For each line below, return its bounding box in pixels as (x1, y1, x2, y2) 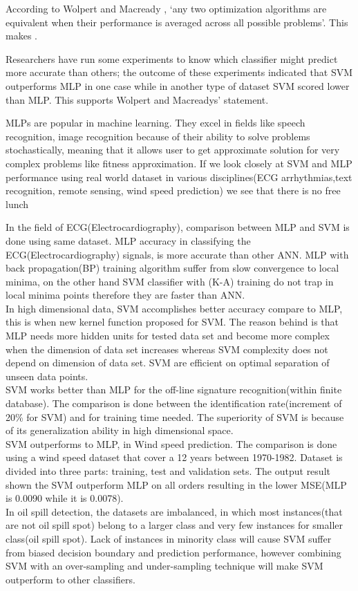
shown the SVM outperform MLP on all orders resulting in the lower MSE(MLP (6, 477, 347, 491)
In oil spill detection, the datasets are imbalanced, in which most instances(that (6, 504, 343, 518)
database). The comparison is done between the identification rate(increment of (6, 396, 342, 411)
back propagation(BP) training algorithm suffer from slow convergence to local (6, 261, 339, 275)
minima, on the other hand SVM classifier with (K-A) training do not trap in (6, 274, 334, 288)
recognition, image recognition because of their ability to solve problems (6, 129, 310, 143)
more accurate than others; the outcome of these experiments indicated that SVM (6, 65, 353, 79)
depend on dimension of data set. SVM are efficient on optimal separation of (6, 355, 330, 370)
